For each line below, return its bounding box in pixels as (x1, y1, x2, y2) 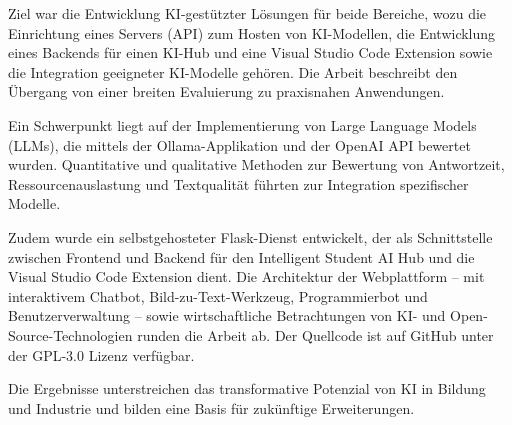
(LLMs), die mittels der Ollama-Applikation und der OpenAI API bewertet (8, 134, 471, 155)
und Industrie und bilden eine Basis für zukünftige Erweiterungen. (8, 397, 415, 418)
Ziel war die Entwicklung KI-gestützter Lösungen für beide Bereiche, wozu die (8, 3, 487, 23)
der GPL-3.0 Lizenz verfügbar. (8, 344, 195, 365)
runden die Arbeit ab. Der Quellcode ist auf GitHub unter (137, 324, 494, 345)
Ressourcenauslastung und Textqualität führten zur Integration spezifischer (8, 173, 469, 194)
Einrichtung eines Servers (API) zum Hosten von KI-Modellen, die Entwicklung (8, 22, 496, 43)
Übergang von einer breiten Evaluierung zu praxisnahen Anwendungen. (8, 81, 445, 102)
